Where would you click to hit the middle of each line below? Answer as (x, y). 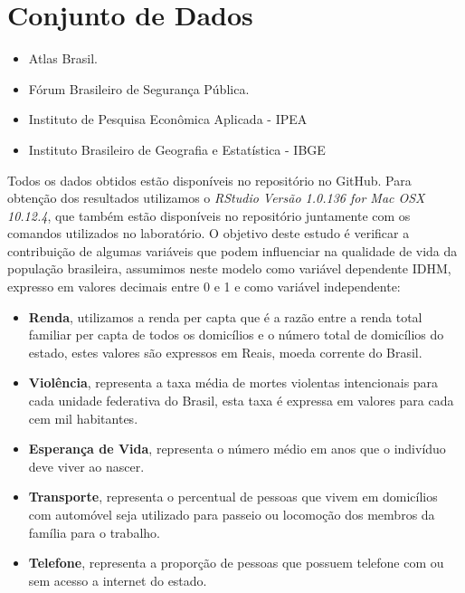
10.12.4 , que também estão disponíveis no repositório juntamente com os (209, 215)
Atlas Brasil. (63, 58)
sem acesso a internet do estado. (118, 580)
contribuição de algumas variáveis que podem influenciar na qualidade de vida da (232, 250)
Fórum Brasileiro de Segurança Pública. (139, 88)
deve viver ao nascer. (86, 466)
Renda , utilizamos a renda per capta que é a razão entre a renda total (225, 316)
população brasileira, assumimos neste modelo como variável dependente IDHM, (229, 268)
